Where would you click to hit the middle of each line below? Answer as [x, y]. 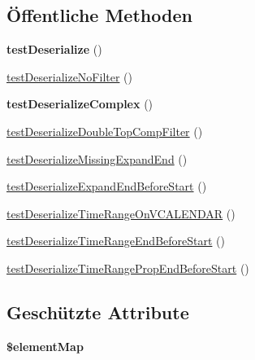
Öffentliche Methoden [99, 15]
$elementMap [45, 346]
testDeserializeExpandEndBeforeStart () [107, 186]
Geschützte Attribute [98, 312]
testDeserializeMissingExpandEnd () [97, 158]
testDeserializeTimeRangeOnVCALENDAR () [121, 213]
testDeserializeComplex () [80, 104]
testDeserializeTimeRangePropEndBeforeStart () [128, 268]
